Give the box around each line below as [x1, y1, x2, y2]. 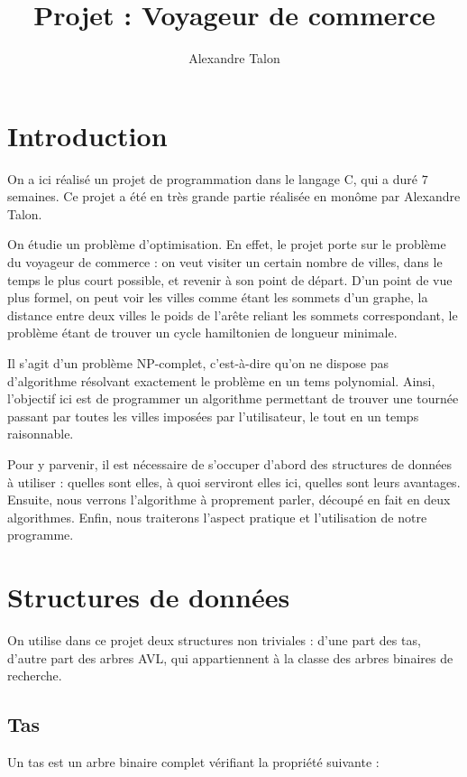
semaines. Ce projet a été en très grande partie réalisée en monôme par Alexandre [7, 187, 461, 206]
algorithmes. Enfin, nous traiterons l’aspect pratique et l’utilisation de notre [7, 507, 427, 526]
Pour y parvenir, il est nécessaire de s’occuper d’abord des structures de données [7, 454, 453, 473]
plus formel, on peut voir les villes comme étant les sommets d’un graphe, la [7, 288, 428, 307]
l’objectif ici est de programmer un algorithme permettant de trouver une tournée [7, 389, 459, 408]
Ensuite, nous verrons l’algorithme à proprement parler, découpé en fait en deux [7, 490, 451, 509]
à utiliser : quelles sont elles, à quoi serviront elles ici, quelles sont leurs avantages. [7, 472, 461, 491]
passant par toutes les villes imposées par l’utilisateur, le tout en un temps [7, 406, 419, 425]
